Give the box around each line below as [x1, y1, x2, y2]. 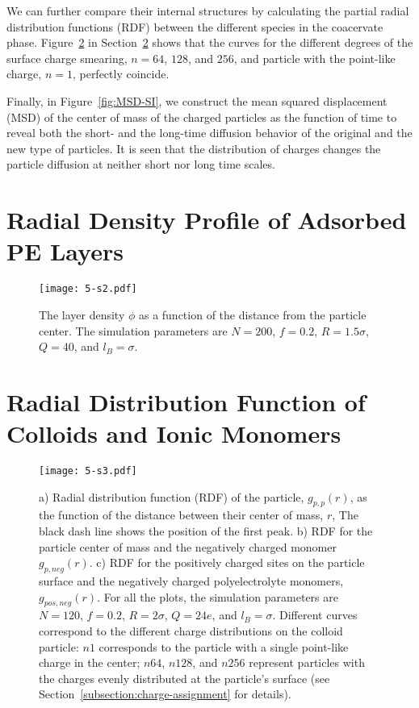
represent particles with [249, 654, 365, 671]
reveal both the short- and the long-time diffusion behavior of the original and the [6, 124, 413, 141]
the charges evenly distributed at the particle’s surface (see [39, 669, 330, 686]
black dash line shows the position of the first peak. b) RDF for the [39, 523, 373, 539]
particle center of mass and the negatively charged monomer [39, 538, 337, 555]
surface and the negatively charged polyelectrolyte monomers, [39, 573, 344, 589]
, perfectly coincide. [72, 65, 170, 82]
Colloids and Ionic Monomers [6, 417, 341, 450]
